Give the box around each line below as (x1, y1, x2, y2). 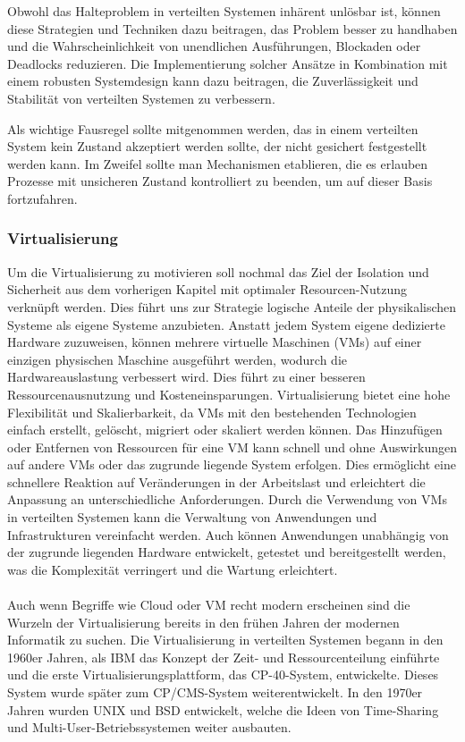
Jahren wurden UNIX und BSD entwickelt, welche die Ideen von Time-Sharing (7, 700, 439, 719)
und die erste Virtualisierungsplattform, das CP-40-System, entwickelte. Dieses (7, 665, 439, 684)
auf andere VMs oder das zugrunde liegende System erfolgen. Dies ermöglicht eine (7, 455, 456, 474)
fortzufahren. (7, 189, 78, 207)
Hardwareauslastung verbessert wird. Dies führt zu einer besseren (7, 367, 366, 386)
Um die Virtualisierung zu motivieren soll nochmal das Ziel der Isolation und (7, 262, 429, 281)
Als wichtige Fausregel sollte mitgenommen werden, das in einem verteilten (7, 119, 418, 138)
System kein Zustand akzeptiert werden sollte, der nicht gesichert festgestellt (7, 137, 427, 156)
